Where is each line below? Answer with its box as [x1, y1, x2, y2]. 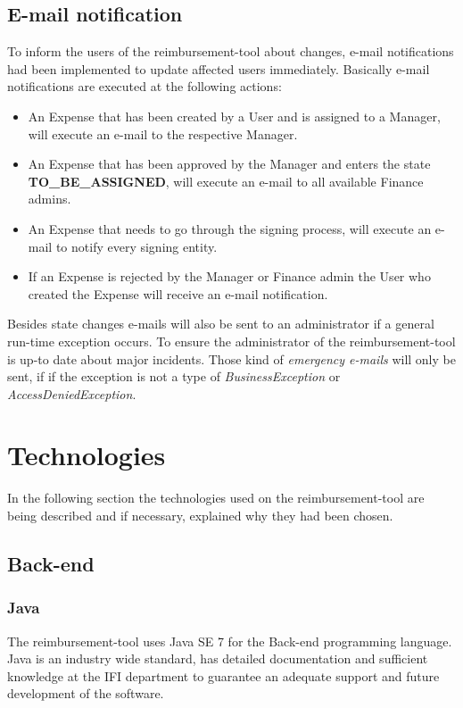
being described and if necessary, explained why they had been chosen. [7, 506, 393, 525]
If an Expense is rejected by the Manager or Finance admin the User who [28, 267, 431, 286]
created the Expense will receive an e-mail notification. [28, 284, 328, 303]
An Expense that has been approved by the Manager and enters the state [28, 154, 431, 173]
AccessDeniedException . [7, 384, 136, 403]
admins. [28, 189, 71, 208]
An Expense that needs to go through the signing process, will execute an [28, 219, 432, 237]
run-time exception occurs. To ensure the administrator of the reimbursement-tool [7, 331, 456, 350]
